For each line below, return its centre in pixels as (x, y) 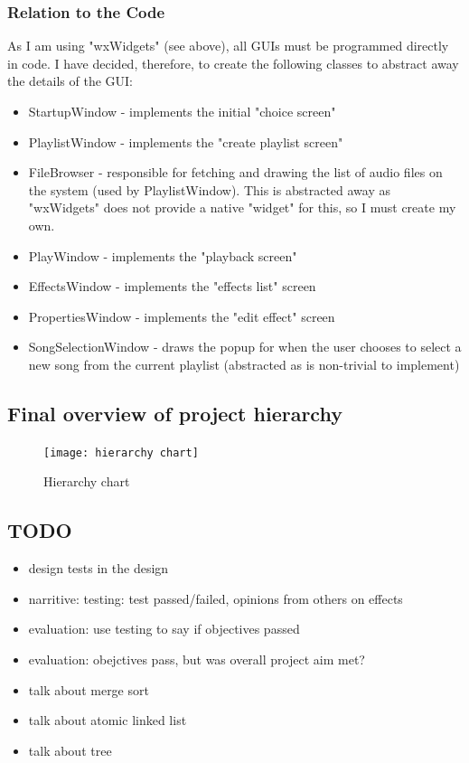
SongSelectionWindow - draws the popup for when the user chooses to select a (245, 347)
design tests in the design (98, 568)
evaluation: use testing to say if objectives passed (164, 629)
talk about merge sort (89, 689)
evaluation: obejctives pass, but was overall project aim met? (197, 659)
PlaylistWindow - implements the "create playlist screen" (186, 141)
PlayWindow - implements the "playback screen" (163, 255)
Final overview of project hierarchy (175, 413)
